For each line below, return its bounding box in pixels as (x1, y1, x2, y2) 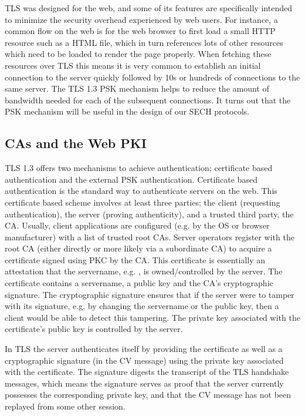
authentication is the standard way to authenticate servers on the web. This (5, 184, 277, 197)
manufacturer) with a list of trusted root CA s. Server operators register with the (5, 230, 294, 243)
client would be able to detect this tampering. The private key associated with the (5, 311, 300, 323)
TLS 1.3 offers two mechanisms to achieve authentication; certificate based (5, 162, 273, 174)
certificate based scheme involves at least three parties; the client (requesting (5, 196, 280, 208)
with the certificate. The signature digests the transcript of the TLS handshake (5, 365, 289, 378)
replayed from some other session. (5, 400, 126, 412)
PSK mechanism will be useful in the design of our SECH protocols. (5, 105, 249, 118)
